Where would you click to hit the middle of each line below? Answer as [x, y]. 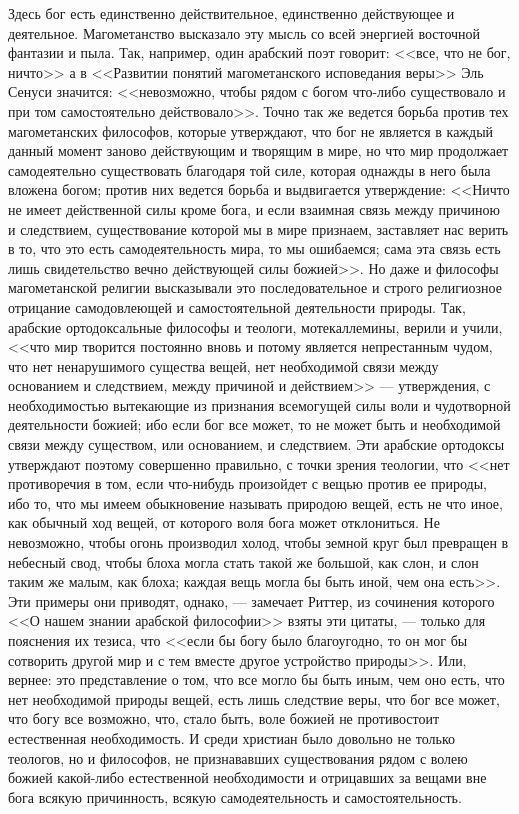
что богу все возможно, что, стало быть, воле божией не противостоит [224, 718]
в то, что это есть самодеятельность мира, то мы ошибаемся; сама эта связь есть [254, 248]
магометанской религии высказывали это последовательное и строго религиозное [255, 287]
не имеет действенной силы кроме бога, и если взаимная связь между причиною [254, 208]
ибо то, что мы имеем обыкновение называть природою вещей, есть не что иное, [255, 502]
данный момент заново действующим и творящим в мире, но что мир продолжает [258, 150]
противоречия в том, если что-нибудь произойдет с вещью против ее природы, [247, 483]
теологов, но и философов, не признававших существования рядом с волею [238, 757]
